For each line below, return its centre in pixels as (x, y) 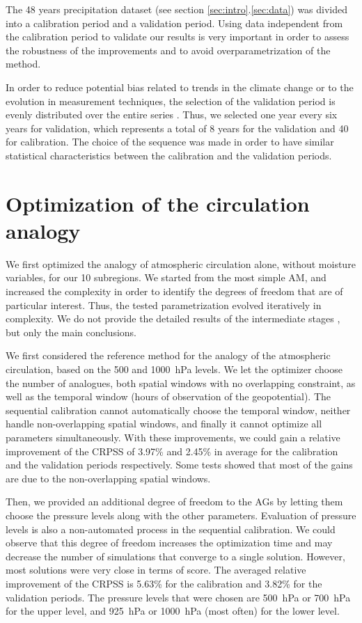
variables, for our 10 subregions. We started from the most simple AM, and (166, 277)
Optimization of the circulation (158, 203)
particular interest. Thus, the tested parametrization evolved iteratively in (164, 305)
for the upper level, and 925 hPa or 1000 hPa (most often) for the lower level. (173, 611)
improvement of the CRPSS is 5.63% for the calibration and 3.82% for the (164, 583)
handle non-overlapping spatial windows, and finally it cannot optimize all (164, 424)
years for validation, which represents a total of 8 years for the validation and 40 (177, 128)
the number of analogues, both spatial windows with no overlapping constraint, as (181, 383)
